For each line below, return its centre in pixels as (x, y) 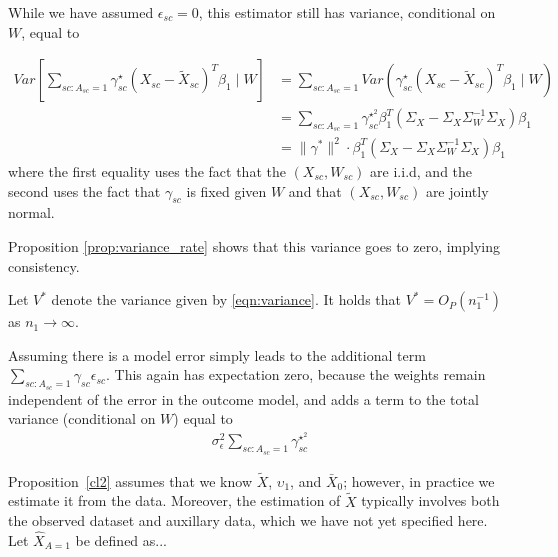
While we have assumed (81, 12)
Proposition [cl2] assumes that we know (130, 480)
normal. (31, 212)
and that (315, 190)
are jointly (457, 190)
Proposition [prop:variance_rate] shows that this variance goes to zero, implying (254, 245)
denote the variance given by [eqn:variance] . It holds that (226, 299)
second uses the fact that (84, 190)
